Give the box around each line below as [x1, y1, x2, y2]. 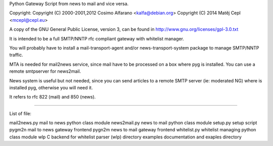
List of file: [9, 110, 31, 116]
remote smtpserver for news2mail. [9, 68, 81, 74]
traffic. [9, 52, 23, 58]
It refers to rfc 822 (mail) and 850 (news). [9, 94, 96, 100]
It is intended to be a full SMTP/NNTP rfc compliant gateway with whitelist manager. [9, 35, 185, 41]
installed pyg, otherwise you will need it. [9, 84, 93, 90]
